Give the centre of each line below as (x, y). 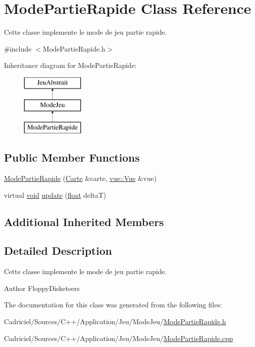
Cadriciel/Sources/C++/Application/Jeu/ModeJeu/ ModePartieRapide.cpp (119, 338)
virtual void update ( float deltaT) (55, 195)
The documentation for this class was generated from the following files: (113, 305)
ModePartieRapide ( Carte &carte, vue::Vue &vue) (80, 178)
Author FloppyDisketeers (42, 288)
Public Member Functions (72, 157)
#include (18, 48)
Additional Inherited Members (84, 221)
